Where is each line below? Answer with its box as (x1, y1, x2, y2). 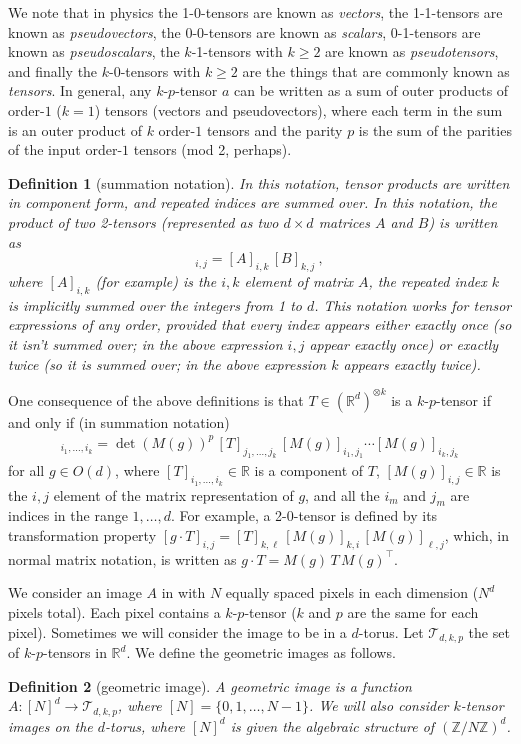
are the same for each (347, 602, 479, 623)
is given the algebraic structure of (230, 715, 435, 736)
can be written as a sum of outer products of (234, 80, 509, 101)
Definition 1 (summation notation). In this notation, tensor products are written (8, 172, 510, 193)
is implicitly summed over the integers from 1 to (8, 294, 302, 315)
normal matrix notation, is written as (8, 548, 237, 569)
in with (161, 582, 206, 603)
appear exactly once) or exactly (309, 333, 499, 354)
